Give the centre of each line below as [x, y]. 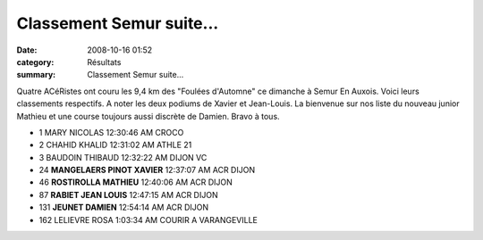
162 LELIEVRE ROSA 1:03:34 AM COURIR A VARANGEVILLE [148, 219]
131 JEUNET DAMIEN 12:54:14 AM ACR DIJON [124, 207]
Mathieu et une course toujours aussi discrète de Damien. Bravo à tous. [148, 116]
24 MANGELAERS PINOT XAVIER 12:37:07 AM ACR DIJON [147, 170]
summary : [36, 75]
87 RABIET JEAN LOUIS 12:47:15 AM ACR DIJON [128, 194]
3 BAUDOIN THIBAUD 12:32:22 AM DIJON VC [123, 157]
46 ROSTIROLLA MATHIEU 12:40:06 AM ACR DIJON [136, 182]
